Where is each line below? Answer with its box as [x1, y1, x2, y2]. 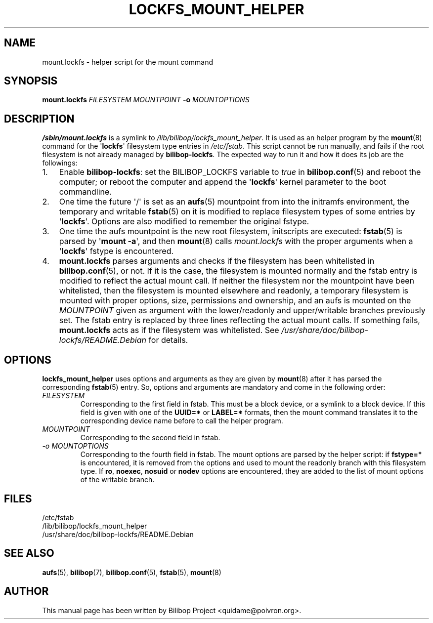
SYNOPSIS [4, 75, 58, 87]
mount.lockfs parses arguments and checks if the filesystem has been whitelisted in [59, 256, 375, 266]
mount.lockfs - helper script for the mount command [42, 57, 213, 66]
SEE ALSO [4, 547, 54, 560]
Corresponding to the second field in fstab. [80, 433, 220, 442]
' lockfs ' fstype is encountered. [59, 246, 174, 256]
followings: [42, 159, 78, 167]
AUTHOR [4, 585, 49, 598]
